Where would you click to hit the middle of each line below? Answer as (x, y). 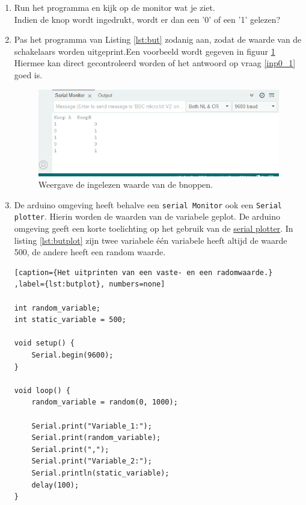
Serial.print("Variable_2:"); (92, 461)
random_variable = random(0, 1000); (105, 402)
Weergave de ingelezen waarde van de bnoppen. (125, 184)
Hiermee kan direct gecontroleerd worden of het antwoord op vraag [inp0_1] (155, 63)
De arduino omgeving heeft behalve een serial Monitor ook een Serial (148, 204)
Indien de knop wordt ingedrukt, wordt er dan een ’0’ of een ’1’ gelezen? (147, 19)
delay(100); (55, 485)
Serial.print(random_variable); (96, 438)
